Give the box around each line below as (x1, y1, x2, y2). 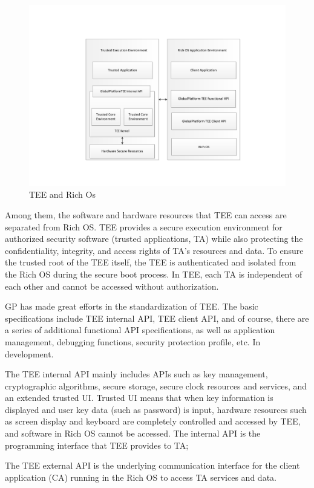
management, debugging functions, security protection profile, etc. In (5, 335, 261, 348)
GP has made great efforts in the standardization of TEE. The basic (5, 300, 258, 313)
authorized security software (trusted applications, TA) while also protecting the (5, 232, 303, 245)
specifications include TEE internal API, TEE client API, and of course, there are (5, 311, 309, 324)
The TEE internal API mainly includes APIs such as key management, (5, 368, 268, 380)
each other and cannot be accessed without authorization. (5, 279, 219, 292)
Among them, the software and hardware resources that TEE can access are (5, 208, 287, 221)
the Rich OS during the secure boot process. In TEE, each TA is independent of (5, 267, 303, 280)
